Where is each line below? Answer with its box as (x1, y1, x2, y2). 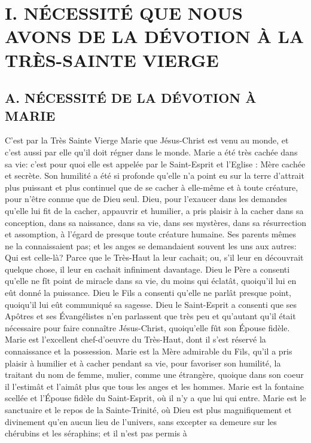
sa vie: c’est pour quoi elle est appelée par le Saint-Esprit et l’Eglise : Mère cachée (5, 157, 306, 170)
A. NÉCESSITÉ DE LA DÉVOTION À (5, 88, 257, 107)
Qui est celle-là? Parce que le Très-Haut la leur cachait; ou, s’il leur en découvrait (5, 251, 304, 264)
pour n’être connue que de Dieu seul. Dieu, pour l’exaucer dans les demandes (5, 193, 287, 205)
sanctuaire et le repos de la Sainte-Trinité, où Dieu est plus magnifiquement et (5, 404, 292, 415)
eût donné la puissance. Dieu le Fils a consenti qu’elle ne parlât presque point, (5, 286, 291, 299)
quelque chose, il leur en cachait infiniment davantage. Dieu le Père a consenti (5, 262, 290, 275)
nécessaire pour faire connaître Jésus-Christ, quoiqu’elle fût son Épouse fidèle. (5, 321, 290, 334)
